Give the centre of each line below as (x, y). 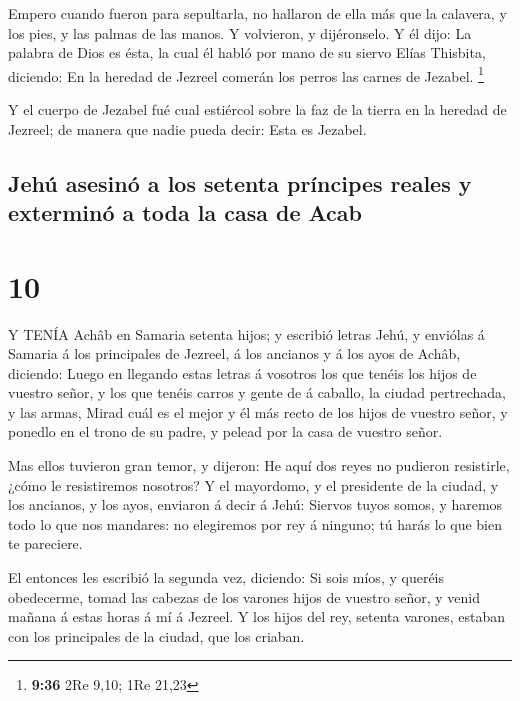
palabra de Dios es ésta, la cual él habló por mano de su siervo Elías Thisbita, (247, 52)
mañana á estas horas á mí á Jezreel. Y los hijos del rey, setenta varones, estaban (257, 616)
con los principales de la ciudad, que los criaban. (156, 635)
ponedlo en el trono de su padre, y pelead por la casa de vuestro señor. (225, 431)
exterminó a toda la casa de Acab (185, 212)
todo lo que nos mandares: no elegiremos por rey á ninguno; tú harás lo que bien (255, 523)
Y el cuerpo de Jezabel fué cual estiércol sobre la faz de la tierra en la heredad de (257, 109)
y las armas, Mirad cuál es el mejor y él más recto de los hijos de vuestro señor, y (258, 411)
